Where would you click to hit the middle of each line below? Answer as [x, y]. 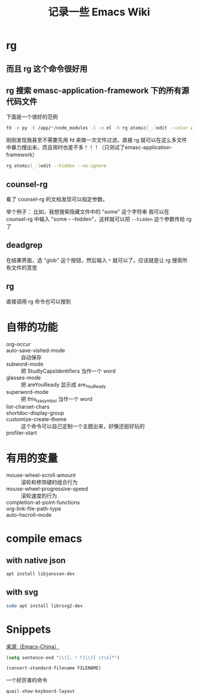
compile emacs [44, 539]
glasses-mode [24, 377]
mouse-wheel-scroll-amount [41, 475]
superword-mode [27, 392]
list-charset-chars [28, 407]
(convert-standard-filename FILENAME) [54, 668]
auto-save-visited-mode [36, 350]
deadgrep [24, 245]
